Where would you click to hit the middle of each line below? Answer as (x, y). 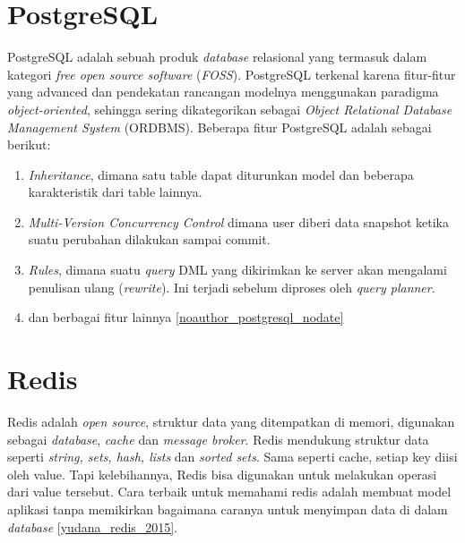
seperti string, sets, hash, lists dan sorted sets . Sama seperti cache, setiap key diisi (232, 457)
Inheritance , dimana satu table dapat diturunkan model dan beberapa (221, 174)
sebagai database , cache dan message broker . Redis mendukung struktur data (218, 439)
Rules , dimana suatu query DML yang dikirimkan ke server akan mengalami (237, 270)
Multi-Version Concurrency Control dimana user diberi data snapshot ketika (239, 221)
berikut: (29, 144)
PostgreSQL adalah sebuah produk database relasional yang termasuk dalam (217, 57)
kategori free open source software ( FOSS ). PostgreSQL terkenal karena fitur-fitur (232, 74)
